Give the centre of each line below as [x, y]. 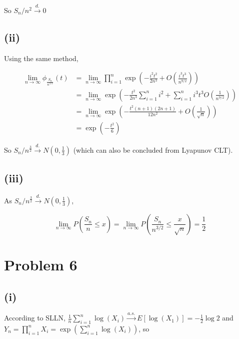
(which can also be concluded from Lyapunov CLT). [153, 149]
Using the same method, [41, 58]
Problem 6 [41, 264]
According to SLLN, [35, 318]
